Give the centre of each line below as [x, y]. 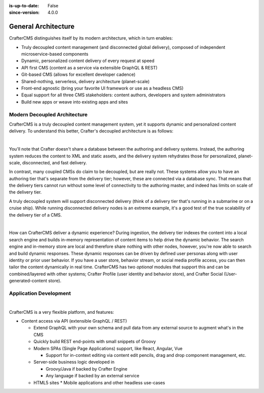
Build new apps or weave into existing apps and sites [75, 102]
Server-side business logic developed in [74, 362]
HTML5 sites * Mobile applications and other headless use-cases [99, 382]
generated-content [28, 281]
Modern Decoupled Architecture [48, 114]
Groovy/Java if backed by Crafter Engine [87, 369]
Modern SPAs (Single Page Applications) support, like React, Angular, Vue [108, 348]
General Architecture [42, 27]
